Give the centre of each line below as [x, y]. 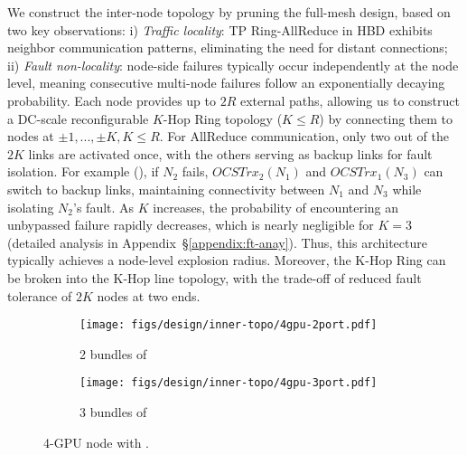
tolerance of [40, 295]
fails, [195, 171]
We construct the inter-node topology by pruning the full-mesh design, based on [229, 12]
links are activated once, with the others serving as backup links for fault [230, 153]
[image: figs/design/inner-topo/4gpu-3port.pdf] [229, 383]
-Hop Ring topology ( [223, 118]
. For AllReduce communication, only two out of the [304, 136]
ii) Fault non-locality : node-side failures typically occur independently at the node [233, 65]
